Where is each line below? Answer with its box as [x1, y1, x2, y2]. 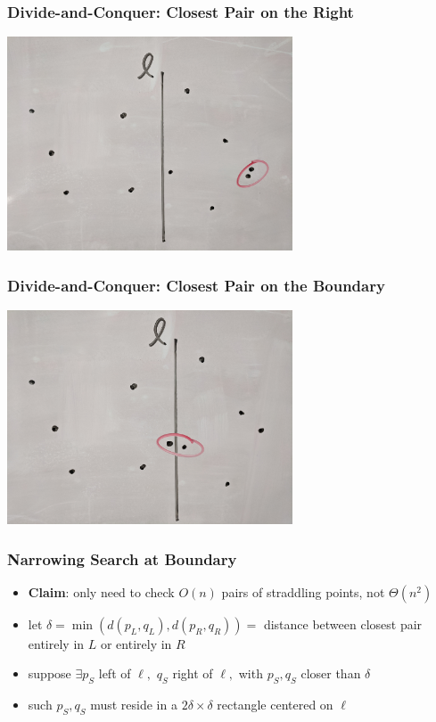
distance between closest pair [263, 614, 423, 633]
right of [172, 664, 213, 683]
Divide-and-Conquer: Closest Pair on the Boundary [7, 274, 385, 296]
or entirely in [100, 634, 172, 652]
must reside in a [90, 695, 177, 714]
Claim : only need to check [28, 582, 175, 601]
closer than [300, 664, 361, 683]
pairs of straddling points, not [221, 582, 385, 601]
